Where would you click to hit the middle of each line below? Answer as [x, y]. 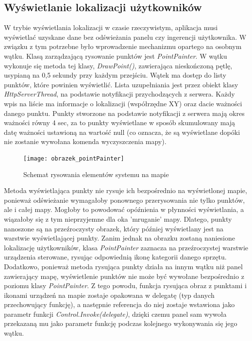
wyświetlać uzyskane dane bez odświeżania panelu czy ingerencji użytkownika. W [125, 37]
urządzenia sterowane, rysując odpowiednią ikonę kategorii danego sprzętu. [115, 257]
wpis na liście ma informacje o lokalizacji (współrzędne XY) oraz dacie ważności [123, 103]
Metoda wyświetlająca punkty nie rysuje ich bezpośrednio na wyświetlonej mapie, [126, 190]
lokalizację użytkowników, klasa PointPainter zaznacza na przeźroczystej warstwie [126, 247]
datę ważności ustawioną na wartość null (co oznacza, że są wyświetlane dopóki [122, 132]
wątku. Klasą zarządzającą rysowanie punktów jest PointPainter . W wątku [116, 56]
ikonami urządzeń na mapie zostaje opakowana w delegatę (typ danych [109, 295]
